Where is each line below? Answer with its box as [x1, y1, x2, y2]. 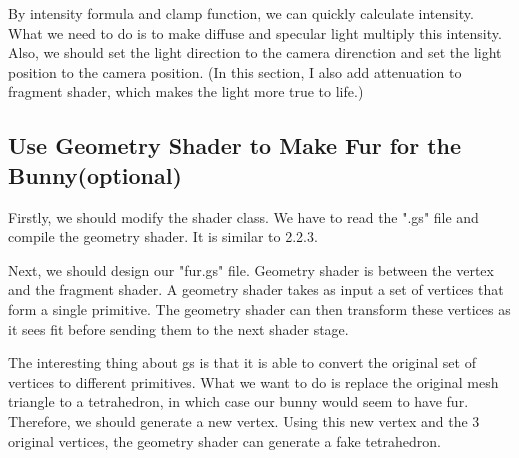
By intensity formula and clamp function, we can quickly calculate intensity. [8, 3, 474, 23]
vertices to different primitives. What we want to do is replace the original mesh [8, 371, 499, 392]
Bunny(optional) [8, 159, 182, 190]
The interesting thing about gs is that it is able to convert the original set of [8, 352, 476, 373]
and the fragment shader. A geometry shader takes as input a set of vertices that [8, 279, 504, 300]
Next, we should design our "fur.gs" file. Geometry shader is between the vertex [8, 259, 494, 280]
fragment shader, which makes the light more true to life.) [8, 81, 364, 102]
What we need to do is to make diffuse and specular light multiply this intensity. [8, 22, 502, 43]
